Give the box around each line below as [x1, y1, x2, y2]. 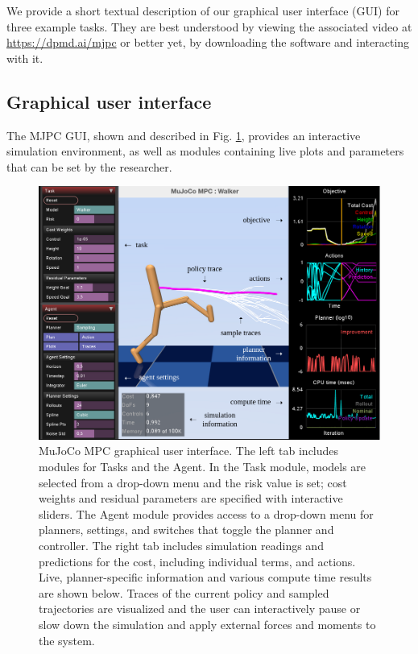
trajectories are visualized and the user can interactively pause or [39, 600, 361, 617]
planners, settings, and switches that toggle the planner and [39, 521, 334, 538]
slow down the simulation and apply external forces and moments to [39, 615, 376, 632]
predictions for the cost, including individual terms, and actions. [39, 553, 356, 569]
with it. [6, 49, 43, 66]
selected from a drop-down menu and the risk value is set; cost [39, 474, 347, 490]
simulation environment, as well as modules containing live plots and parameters [6, 143, 404, 159]
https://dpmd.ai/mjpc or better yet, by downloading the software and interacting [6, 34, 410, 51]
